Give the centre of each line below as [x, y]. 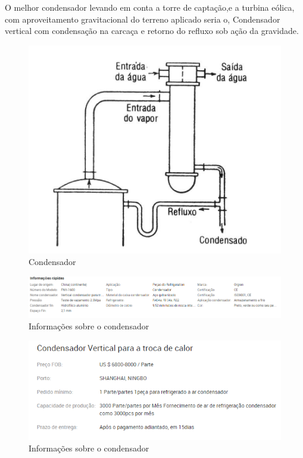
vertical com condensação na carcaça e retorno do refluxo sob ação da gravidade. [152, 31]
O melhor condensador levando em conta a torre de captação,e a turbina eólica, [150, 7]
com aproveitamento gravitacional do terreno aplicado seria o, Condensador [143, 19]
